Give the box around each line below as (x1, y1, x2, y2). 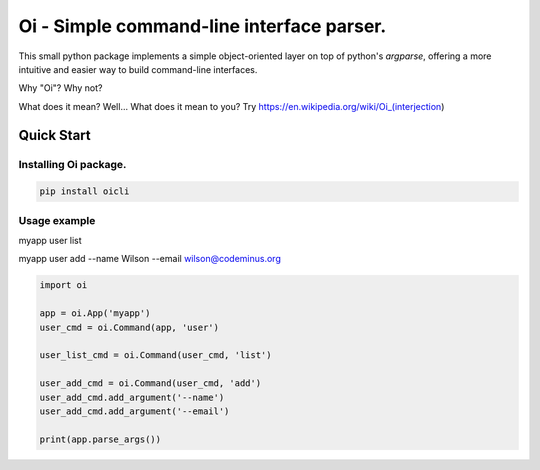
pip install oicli (39, 186, 130, 197)
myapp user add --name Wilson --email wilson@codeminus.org (18, 253, 282, 265)
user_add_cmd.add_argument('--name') (39, 391, 225, 403)
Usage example (18, 213, 96, 227)
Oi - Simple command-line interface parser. (18, 15, 387, 37)
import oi (39, 280, 88, 291)
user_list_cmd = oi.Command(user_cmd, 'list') (39, 350, 272, 361)
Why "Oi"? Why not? (18, 82, 103, 94)
